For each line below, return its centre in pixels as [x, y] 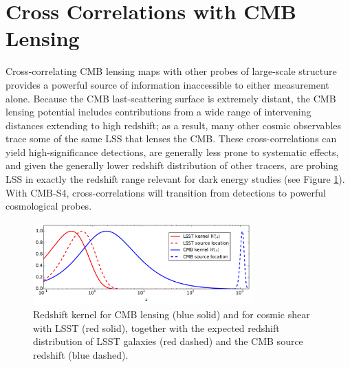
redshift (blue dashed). [81, 355]
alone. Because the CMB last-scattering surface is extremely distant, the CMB [171, 98]
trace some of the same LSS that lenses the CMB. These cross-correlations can [171, 138]
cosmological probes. [49, 206]
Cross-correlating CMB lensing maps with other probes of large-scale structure [171, 71]
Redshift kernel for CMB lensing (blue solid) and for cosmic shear [172, 314]
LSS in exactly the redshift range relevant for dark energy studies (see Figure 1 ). [175, 179]
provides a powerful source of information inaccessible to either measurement [167, 84]
